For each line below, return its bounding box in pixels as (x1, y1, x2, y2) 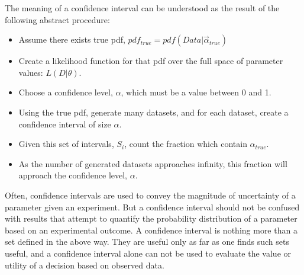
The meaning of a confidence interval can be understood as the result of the (5, 2, 280, 14)
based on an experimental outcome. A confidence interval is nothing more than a (5, 223, 297, 236)
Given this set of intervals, (18, 137, 114, 150)
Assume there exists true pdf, (18, 33, 125, 46)
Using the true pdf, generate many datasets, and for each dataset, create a (18, 105, 289, 118)
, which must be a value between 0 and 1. (121, 86, 271, 98)
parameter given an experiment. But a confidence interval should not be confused (5, 200, 300, 213)
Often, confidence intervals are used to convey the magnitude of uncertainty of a (5, 188, 296, 201)
